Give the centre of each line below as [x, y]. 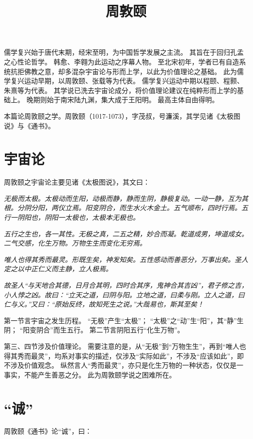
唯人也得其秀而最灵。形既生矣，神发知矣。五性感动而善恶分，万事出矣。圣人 [126, 259]
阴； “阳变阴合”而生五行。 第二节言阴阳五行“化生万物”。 [94, 330]
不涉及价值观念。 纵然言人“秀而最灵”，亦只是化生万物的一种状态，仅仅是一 [124, 365]
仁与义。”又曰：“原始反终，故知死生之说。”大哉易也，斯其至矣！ [104, 304]
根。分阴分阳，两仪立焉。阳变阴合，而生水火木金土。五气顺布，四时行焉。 [123, 208]
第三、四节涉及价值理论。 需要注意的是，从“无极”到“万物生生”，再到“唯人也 [125, 346]
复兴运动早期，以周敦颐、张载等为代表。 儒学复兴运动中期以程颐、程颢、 [127, 81]
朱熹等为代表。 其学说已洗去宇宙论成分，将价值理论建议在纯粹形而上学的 [120, 90]
